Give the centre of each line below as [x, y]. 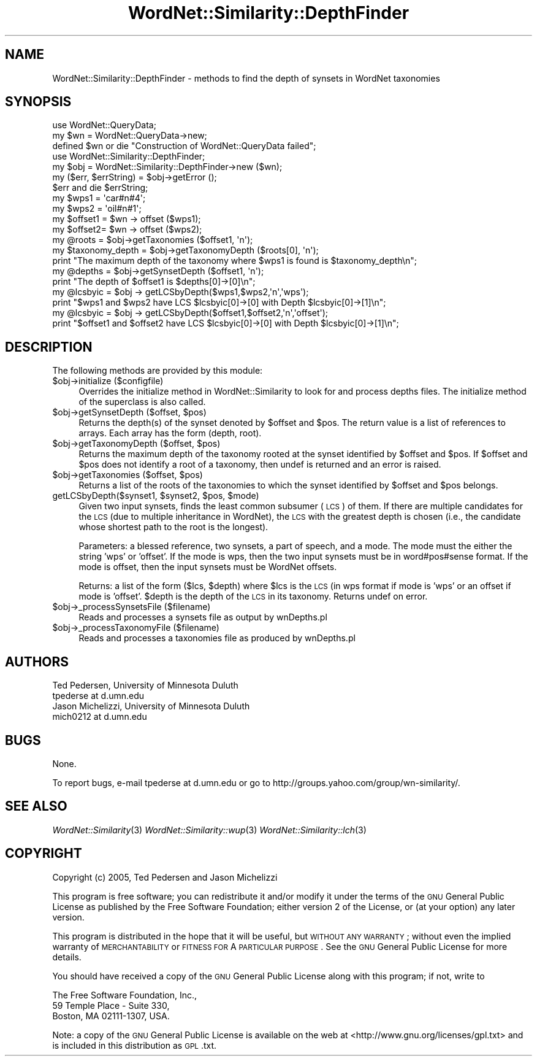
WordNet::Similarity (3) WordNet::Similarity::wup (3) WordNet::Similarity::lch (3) [209, 830]
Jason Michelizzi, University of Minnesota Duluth [151, 706]
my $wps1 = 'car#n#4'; [99, 198]
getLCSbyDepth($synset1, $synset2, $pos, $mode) [156, 496]
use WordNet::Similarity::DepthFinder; [129, 156]
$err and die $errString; [100, 188]
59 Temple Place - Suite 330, [111, 1005]
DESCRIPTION [49, 347]
